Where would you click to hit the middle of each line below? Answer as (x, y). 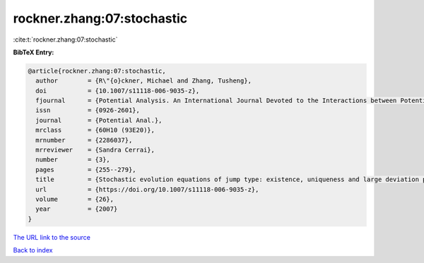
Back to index (33, 250)
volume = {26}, (75, 199)
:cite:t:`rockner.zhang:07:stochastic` (65, 39)
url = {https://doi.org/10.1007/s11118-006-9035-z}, (147, 189)
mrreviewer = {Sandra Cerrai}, (95, 150)
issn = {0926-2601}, (88, 110)
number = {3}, (73, 160)
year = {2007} (77, 209)
